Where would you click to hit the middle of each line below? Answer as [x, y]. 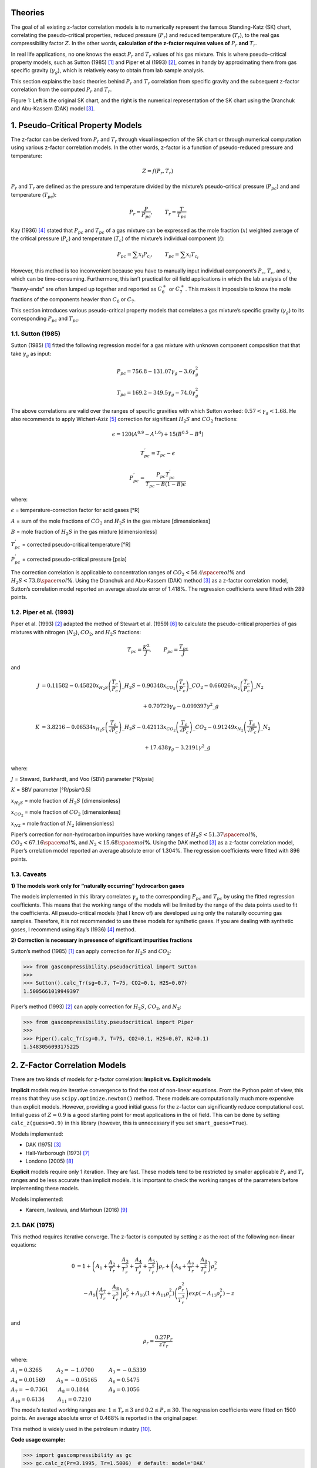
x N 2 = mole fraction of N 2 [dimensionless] [63, 824]
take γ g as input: [31, 354]
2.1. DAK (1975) [33, 1225]
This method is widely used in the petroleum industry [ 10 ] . [81, 1429]
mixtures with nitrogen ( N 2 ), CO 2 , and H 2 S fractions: [76, 633]
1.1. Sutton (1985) [36, 334]
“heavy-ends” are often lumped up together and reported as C [87, 289]
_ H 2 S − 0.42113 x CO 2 [149, 728]
